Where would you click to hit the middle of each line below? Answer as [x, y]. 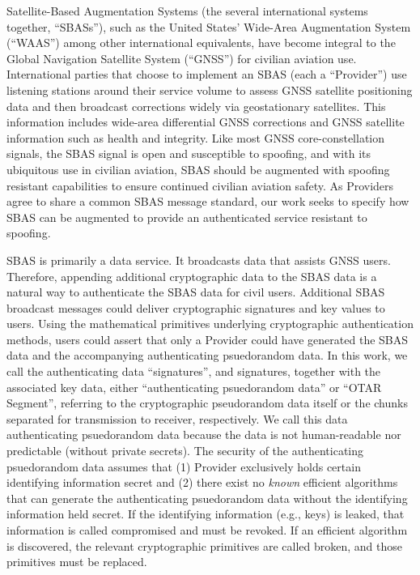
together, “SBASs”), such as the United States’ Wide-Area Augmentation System [209, 26]
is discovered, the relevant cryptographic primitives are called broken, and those [205, 545]
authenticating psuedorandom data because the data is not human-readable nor [204, 434]
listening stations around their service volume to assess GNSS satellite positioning [210, 89]
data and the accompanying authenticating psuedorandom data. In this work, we [207, 355]
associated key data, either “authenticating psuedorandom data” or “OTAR [194, 387]
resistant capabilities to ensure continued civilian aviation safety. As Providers [200, 185]
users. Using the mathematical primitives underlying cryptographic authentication [210, 324]
